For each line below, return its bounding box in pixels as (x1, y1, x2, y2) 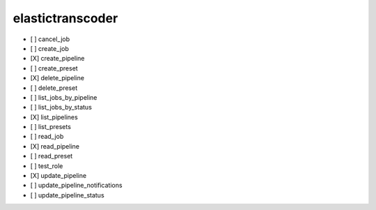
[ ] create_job (30, 44, 69, 52)
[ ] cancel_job (30, 35, 70, 43)
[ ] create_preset (30, 63, 78, 73)
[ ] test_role (30, 161, 63, 170)
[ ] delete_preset (30, 84, 78, 92)
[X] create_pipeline (30, 54, 85, 63)
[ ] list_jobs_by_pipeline (30, 93, 97, 101)
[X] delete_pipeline (30, 74, 85, 82)
